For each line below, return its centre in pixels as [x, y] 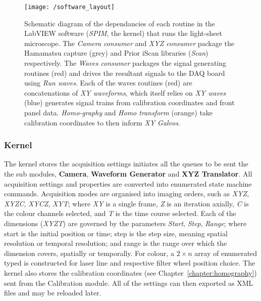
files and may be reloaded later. [53, 293]
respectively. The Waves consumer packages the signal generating [125, 63]
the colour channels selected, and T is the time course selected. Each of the [120, 213]
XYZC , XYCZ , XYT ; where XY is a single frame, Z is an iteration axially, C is [126, 203]
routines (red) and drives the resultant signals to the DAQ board [125, 73]
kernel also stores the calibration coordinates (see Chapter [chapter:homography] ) [130, 272]
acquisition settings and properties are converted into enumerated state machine [128, 183]
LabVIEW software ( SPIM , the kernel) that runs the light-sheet [123, 33]
